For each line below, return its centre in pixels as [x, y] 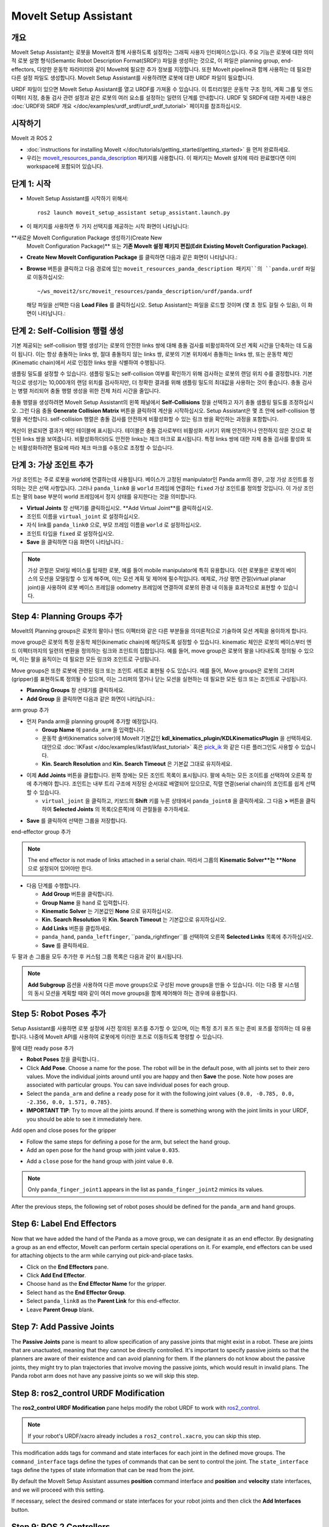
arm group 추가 [30, 710]
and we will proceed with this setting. [58, 1490]
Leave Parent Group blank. [60, 1310]
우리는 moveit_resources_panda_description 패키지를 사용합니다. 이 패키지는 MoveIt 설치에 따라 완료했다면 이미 [161, 158]
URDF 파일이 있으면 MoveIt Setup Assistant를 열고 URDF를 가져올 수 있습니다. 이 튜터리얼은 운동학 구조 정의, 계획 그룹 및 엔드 [162, 89]
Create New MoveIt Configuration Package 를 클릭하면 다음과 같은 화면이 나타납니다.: [132, 257]
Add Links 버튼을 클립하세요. [77, 928]
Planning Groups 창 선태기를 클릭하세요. [76, 690]
